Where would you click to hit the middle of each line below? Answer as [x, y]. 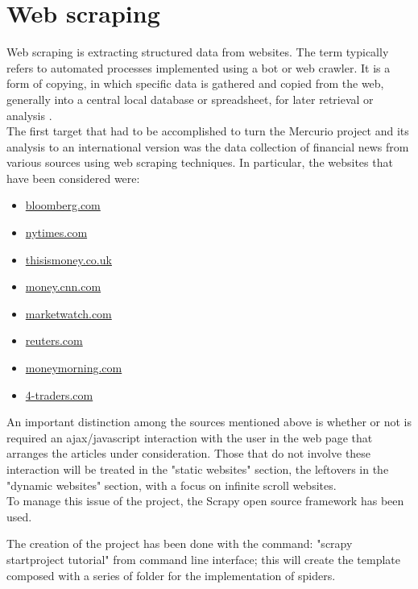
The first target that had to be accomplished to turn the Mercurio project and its [208, 131]
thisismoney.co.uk [68, 259]
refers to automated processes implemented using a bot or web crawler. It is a [199, 67]
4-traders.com [59, 394]
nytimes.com [56, 232]
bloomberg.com [63, 205]
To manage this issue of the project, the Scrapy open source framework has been [205, 501]
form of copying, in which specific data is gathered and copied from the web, [195, 83]
